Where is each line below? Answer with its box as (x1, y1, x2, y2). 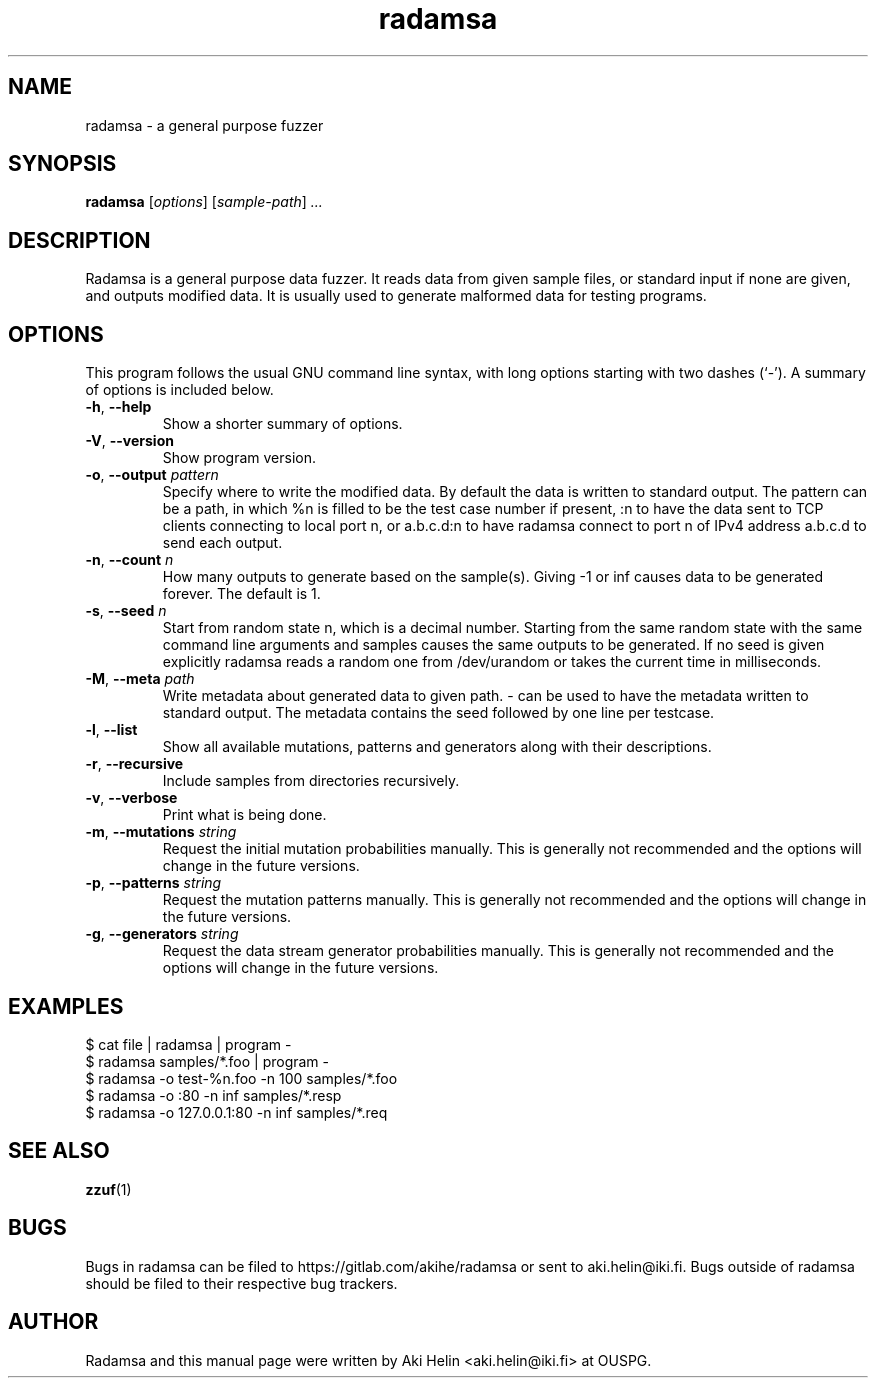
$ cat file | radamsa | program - (85, 1035, 292, 1053)
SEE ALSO (8, 1138, 110, 1164)
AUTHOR (8, 1309, 99, 1335)
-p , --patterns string (85, 874, 222, 892)
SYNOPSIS (8, 151, 117, 177)
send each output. (162, 534, 283, 552)
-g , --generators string (85, 925, 239, 943)
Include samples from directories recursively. (162, 772, 460, 790)
